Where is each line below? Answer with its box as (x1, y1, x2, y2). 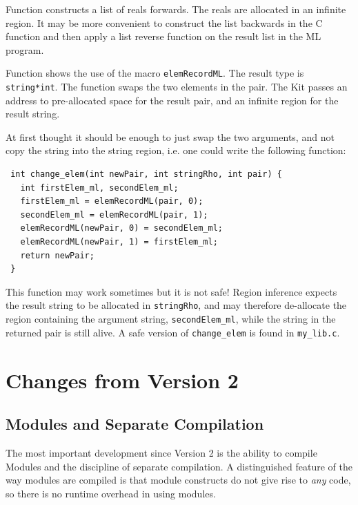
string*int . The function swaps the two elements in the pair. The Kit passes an (6, 79, 348, 94)
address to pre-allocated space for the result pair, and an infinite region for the (6, 93, 339, 107)
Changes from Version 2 (6, 365, 239, 394)
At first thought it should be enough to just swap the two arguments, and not (6, 129, 335, 144)
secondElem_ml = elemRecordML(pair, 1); (20, 209, 208, 220)
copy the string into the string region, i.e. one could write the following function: (6, 143, 346, 158)
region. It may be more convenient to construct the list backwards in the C (6, 15, 323, 30)
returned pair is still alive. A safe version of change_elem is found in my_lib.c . (6, 325, 340, 339)
